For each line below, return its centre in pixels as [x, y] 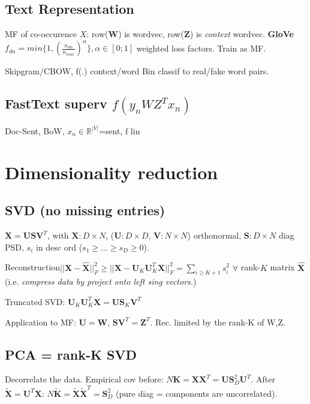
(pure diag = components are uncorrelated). [197, 393]
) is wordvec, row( [151, 34]
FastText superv [56, 103]
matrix [282, 267]
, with [58, 235]
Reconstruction [33, 267]
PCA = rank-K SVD [71, 354]
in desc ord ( [59, 247]
